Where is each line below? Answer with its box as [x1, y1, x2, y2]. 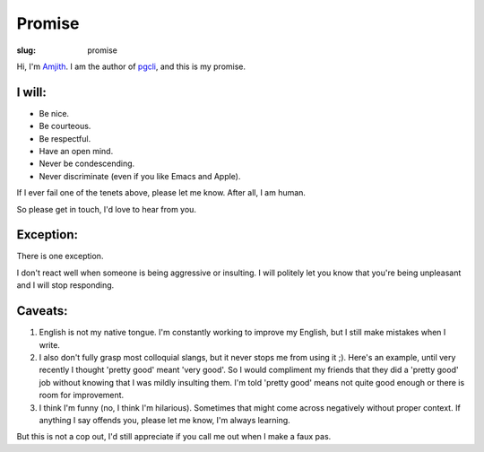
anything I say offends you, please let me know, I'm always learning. [39, 414, 290, 425]
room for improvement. [39, 390, 125, 401]
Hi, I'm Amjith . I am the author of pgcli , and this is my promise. [16, 61, 246, 72]
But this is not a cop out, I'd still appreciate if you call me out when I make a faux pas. [16, 431, 332, 442]
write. [39, 339, 60, 350]
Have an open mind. [39, 146, 114, 157]
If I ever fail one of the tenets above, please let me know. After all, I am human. [16, 187, 307, 198]
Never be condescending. [39, 158, 135, 169]
